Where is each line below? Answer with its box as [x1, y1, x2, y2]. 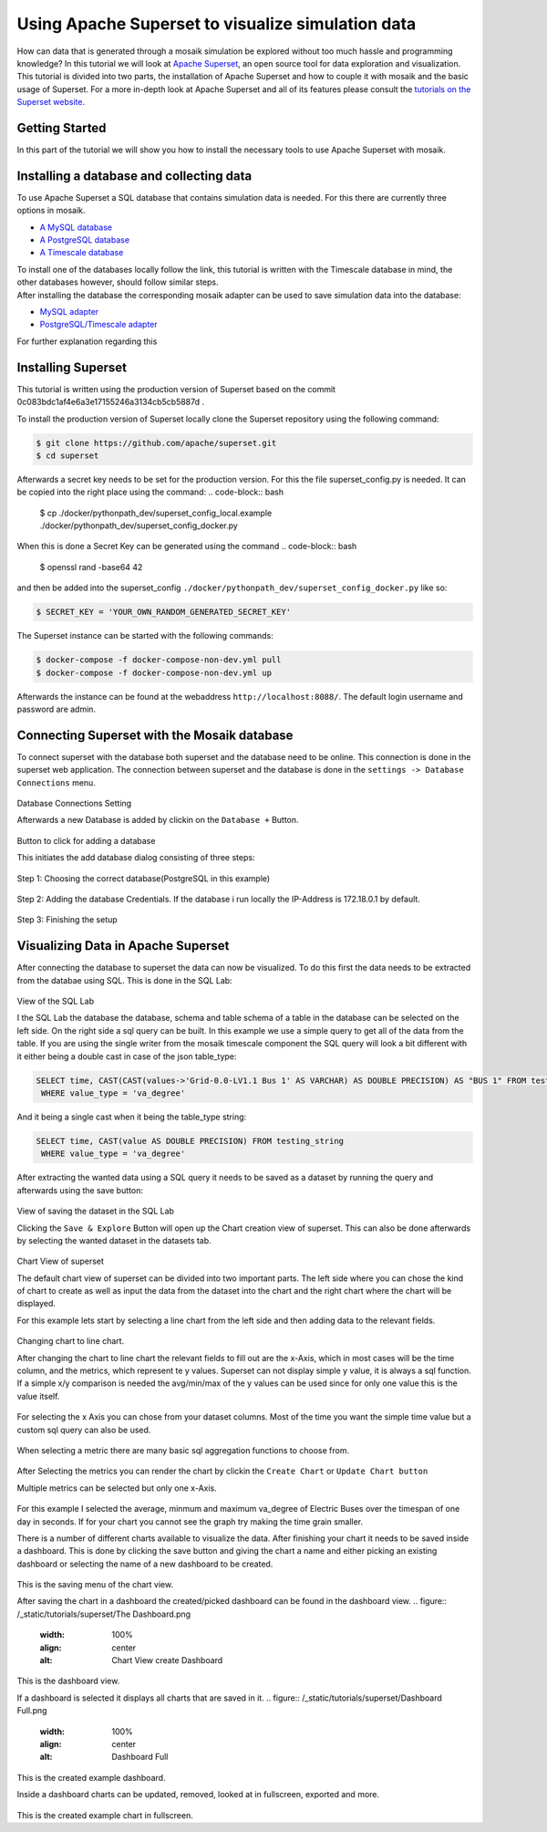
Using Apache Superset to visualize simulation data [16, 14, 417, 34]
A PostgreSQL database [39, 234, 130, 245]
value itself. [16, 1390, 60, 1401]
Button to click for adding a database [16, 835, 156, 846]
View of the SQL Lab [16, 995, 95, 1007]
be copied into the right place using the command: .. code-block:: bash [16, 486, 284, 497]
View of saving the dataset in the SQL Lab [16, 1205, 175, 1217]
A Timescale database [39, 247, 124, 258]
